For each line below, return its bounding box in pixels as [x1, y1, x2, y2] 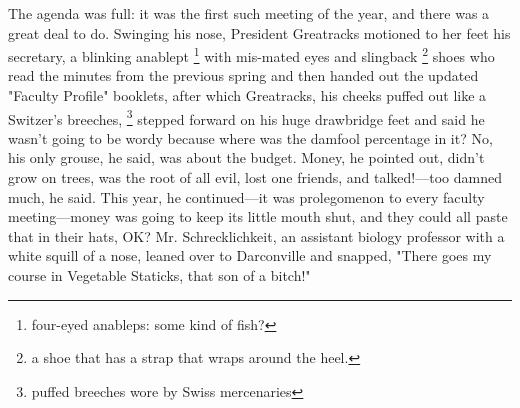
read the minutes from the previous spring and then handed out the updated [8, 65, 479, 86]
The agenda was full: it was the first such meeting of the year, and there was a [8, 3, 490, 23]
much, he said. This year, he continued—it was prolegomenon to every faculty [8, 186, 485, 207]
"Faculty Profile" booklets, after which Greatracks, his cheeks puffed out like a [8, 85, 487, 106]
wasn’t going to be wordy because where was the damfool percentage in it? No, [8, 127, 493, 148]
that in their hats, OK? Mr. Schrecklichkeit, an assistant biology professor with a [8, 225, 505, 246]
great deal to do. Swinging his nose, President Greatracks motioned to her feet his [8, 22, 511, 43]
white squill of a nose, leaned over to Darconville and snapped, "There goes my [8, 245, 492, 266]
